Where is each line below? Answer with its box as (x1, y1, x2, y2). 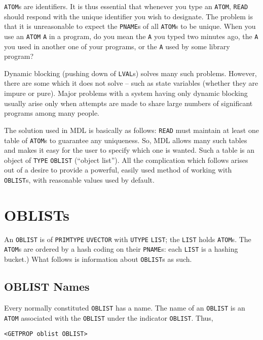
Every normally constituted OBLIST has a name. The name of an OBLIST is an (4, 302, 245, 313)
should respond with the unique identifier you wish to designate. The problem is (4, 11, 253, 21)
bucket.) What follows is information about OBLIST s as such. (4, 254, 192, 264)
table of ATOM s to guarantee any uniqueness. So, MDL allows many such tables (4, 134, 247, 145)
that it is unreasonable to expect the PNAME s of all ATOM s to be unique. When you (4, 21, 256, 31)
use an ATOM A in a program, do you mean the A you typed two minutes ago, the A (4, 30, 258, 41)
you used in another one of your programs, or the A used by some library (4, 41, 230, 51)
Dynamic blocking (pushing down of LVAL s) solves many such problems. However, (4, 67, 257, 78)
